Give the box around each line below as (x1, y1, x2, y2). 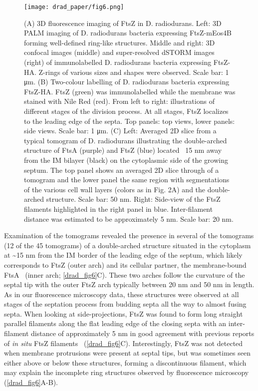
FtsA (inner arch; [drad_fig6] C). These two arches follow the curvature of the (4, 269, 245, 280)
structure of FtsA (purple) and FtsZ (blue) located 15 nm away (24, 145, 222, 155)
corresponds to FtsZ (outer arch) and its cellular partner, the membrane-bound (4, 259, 247, 270)
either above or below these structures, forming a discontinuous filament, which (4, 357, 247, 368)
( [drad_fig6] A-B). (4, 377, 58, 388)
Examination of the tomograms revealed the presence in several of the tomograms (4, 230, 254, 241)
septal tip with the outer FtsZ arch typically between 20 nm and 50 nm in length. (4, 279, 255, 290)
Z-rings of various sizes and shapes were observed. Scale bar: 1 (38, 66, 229, 77)
